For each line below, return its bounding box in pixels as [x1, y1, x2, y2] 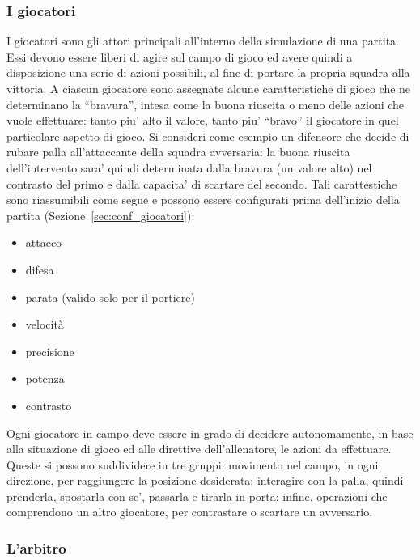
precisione [25, 342, 74, 359]
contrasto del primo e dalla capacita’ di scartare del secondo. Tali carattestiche [6, 175, 397, 192]
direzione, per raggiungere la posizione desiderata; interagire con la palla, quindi [6, 472, 404, 489]
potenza [25, 370, 65, 387]
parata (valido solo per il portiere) [25, 288, 195, 305]
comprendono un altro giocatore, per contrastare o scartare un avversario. [6, 503, 373, 520]
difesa [25, 261, 54, 278]
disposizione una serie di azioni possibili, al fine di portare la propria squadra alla [6, 64, 410, 81]
